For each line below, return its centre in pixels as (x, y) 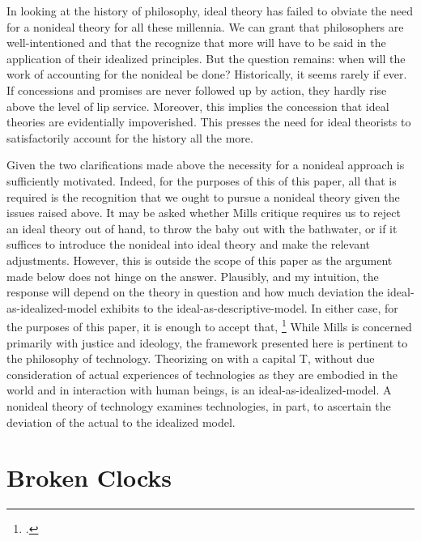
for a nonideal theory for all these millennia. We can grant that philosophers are (205, 26)
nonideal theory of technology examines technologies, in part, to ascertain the (199, 405)
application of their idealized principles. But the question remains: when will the (206, 58)
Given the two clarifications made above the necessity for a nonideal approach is (206, 165)
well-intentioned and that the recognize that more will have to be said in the (196, 43)
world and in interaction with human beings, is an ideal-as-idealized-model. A (199, 390)
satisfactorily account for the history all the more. (130, 137)
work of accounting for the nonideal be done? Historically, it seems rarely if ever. (207, 74)
